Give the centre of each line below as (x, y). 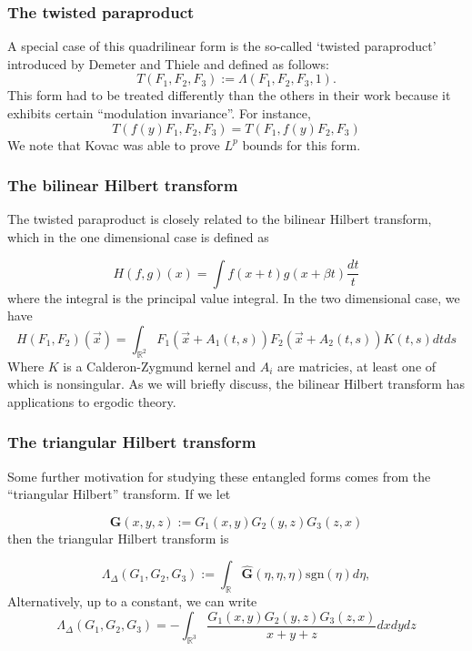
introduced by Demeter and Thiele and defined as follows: (168, 63)
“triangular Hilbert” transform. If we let (119, 494)
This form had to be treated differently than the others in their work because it (229, 95)
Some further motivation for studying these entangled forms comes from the (219, 476)
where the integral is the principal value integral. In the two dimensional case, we (234, 297)
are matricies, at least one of (357, 366)
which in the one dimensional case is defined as (138, 237)
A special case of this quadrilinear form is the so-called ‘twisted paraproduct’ (222, 46)
